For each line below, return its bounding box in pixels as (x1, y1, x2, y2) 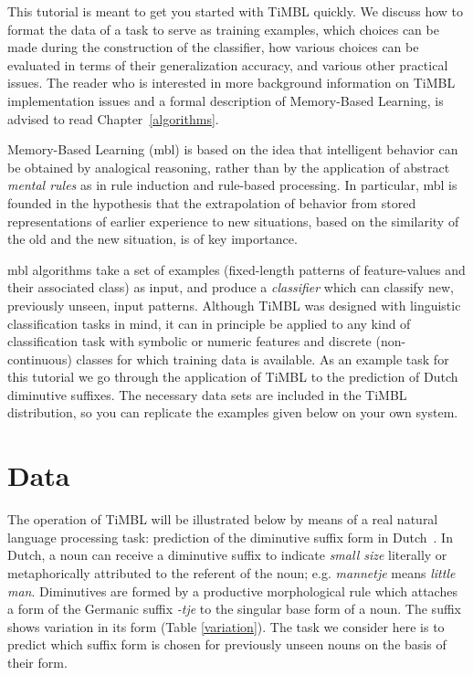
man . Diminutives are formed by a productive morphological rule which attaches (7, 581, 457, 600)
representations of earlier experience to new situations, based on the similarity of (7, 211, 459, 230)
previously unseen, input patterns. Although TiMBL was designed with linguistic (7, 295, 461, 314)
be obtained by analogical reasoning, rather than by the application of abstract (7, 157, 450, 176)
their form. (7, 652, 68, 671)
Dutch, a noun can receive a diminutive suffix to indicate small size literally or (7, 545, 447, 564)
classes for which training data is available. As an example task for (76, 349, 449, 368)
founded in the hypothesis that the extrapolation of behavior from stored (7, 193, 416, 212)
